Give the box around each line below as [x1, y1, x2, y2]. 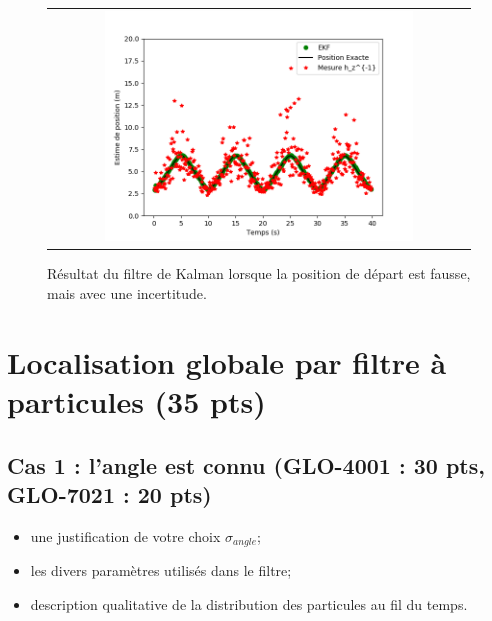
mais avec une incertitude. [47, 283, 207, 304]
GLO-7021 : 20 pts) [7, 479, 212, 509]
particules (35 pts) [7, 381, 266, 422]
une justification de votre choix [30, 525, 221, 546]
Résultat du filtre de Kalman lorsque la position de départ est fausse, [47, 263, 471, 284]
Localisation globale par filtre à [7, 341, 447, 382]
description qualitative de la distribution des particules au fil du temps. [30, 593, 468, 614]
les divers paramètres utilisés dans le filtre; [30, 560, 292, 581]
